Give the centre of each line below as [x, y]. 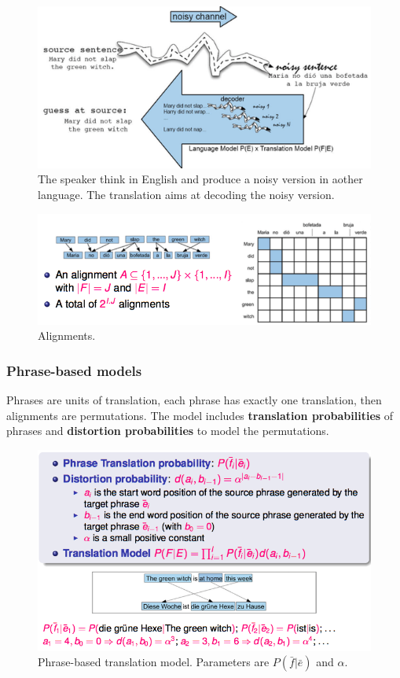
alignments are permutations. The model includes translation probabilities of [200, 415]
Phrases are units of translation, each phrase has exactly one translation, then [194, 400]
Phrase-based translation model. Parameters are [154, 662]
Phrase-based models [74, 370]
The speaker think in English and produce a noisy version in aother [200, 179]
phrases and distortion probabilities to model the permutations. [168, 431]
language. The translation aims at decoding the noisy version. [186, 194]
